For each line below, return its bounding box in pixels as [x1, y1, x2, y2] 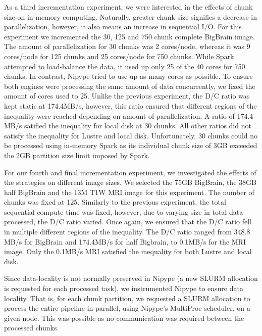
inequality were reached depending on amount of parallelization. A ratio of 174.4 [4, 110, 253, 121]
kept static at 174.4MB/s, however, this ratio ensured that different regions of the [4, 100, 257, 111]
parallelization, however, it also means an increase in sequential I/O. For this [4, 21, 242, 32]
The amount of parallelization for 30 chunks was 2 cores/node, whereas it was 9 [4, 41, 250, 52]
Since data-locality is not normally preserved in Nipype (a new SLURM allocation [4, 273, 258, 283]
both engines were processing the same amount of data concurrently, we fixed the [4, 80, 255, 91]
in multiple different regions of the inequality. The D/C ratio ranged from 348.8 [4, 226, 250, 237]
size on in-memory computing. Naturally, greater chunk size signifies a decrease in [4, 11, 257, 22]
